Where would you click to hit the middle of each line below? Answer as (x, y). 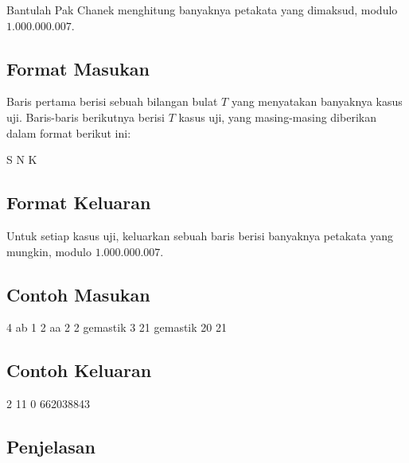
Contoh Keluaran (79, 370)
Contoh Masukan (78, 294)
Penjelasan (51, 447)
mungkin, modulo (49, 251)
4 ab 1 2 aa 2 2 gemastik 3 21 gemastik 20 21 (117, 327)
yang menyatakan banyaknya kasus (317, 101)
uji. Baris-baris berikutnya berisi (86, 117)
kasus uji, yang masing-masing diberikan (277, 117)
